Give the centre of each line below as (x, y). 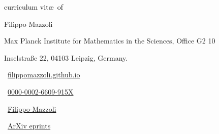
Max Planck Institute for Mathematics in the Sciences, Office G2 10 (110, 41)
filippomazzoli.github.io (44, 75)
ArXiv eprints (29, 126)
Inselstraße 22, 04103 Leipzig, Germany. (66, 57)
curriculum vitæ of (34, 7)
